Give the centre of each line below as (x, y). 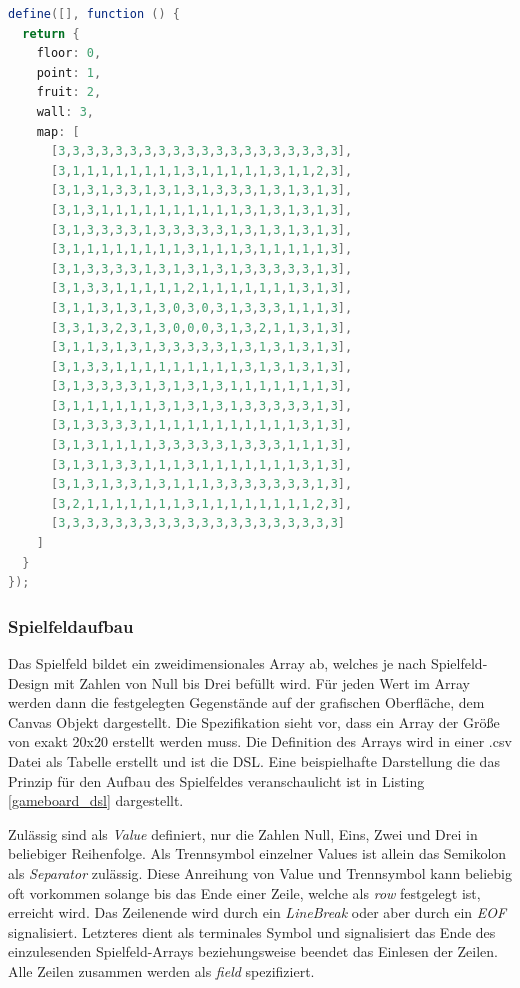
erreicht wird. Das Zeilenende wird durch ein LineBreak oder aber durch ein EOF (257, 912)
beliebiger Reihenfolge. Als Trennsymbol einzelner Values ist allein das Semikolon (257, 853)
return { (51, 33)
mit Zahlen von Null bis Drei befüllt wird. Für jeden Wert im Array (261, 682)
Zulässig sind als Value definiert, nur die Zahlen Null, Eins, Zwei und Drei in (243, 833)
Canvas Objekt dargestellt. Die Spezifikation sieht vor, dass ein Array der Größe (254, 721)
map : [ (58, 131)
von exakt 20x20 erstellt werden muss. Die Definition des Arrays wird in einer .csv (260, 741)
